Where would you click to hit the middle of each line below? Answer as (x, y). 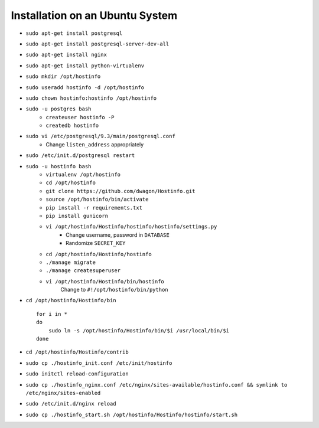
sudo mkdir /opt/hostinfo (63, 76)
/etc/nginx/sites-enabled (63, 393)
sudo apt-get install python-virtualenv (85, 66)
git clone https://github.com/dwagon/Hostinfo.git (121, 191)
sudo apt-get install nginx (66, 55)
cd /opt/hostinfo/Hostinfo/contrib (77, 352)
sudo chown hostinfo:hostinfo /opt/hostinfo (91, 98)
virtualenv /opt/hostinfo (83, 175)
